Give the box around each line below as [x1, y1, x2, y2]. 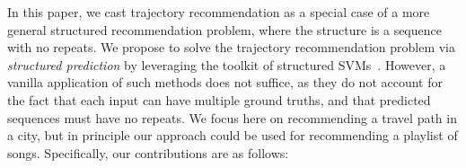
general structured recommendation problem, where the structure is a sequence [7, 20, 442, 39]
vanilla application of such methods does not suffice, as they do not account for [7, 73, 443, 92]
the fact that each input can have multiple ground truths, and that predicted [7, 90, 431, 109]
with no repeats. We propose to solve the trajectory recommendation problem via [7, 38, 456, 57]
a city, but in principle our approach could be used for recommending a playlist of [7, 126, 458, 145]
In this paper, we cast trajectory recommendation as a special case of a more [7, 3, 430, 21]
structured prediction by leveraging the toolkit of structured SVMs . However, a [7, 55, 446, 74]
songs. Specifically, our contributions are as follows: [7, 143, 289, 162]
